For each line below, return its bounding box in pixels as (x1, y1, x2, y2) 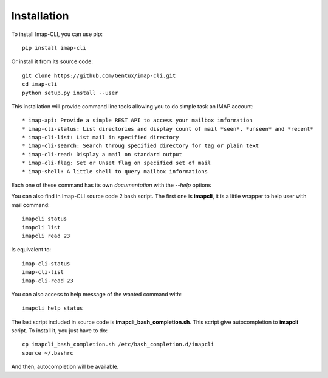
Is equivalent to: (11, 246, 52, 253)
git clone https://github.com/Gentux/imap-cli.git (22, 72, 176, 79)
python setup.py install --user (22, 89, 118, 96)
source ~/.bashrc (22, 349, 73, 356)
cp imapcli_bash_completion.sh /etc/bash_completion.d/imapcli (22, 341, 214, 348)
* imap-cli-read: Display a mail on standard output (22, 151, 182, 158)
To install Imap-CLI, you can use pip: (11, 30, 103, 38)
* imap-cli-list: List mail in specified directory (22, 134, 179, 141)
